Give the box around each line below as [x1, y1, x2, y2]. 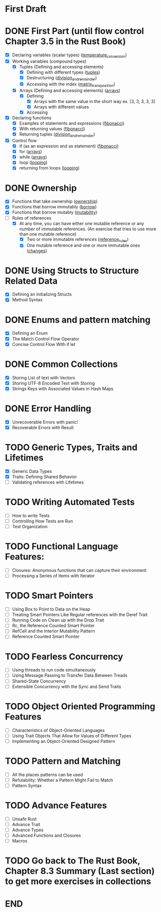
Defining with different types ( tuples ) [26, 69, 100, 75]
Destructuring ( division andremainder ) [26, 75, 97, 82]
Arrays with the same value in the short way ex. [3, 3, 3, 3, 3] [33, 98, 156, 104]
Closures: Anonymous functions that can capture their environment [12, 568, 147, 573]
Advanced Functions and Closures [12, 832, 81, 839]
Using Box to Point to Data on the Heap [12, 606, 91, 612]
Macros [12, 838, 28, 844]
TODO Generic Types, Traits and [5, 442, 138, 453]
